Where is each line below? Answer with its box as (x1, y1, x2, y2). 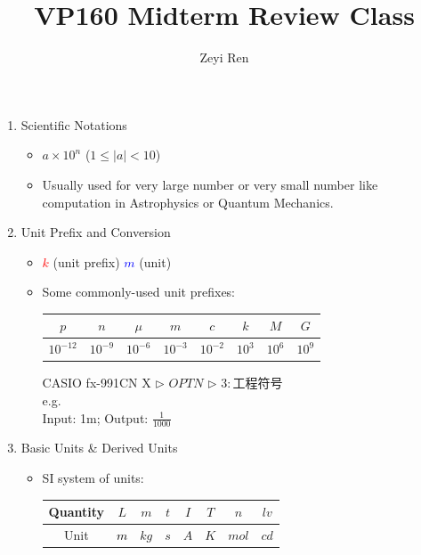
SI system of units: (42, 468, 144, 486)
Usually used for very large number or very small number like (42, 175, 378, 193)
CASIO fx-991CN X (42, 373, 151, 392)
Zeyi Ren (199, 48, 249, 67)
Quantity (48, 502, 104, 521)
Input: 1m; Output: (42, 408, 149, 427)
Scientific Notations (20, 115, 127, 134)
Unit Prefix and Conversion (20, 223, 171, 241)
